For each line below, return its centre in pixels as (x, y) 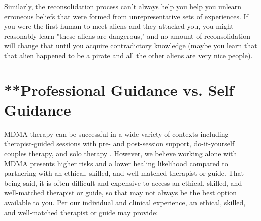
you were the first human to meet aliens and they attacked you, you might (119, 26)
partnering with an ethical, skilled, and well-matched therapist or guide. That (124, 173)
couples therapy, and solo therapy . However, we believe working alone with (121, 153)
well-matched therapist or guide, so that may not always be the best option (120, 193)
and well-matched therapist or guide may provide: (81, 212)
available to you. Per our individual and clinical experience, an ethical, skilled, (125, 203)
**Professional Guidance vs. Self (119, 90)
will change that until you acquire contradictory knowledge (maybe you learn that (131, 45)
